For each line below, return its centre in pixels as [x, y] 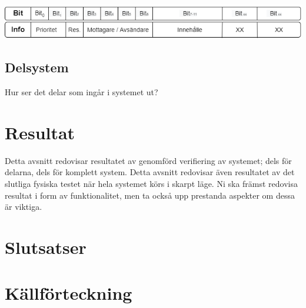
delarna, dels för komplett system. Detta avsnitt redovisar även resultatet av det [150, 172]
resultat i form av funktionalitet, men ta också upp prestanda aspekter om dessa [150, 195]
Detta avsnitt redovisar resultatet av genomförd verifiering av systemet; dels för [148, 160]
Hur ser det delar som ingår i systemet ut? [82, 92]
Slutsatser [46, 247]
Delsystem [37, 67]
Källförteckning [69, 293]
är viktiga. [24, 207]
